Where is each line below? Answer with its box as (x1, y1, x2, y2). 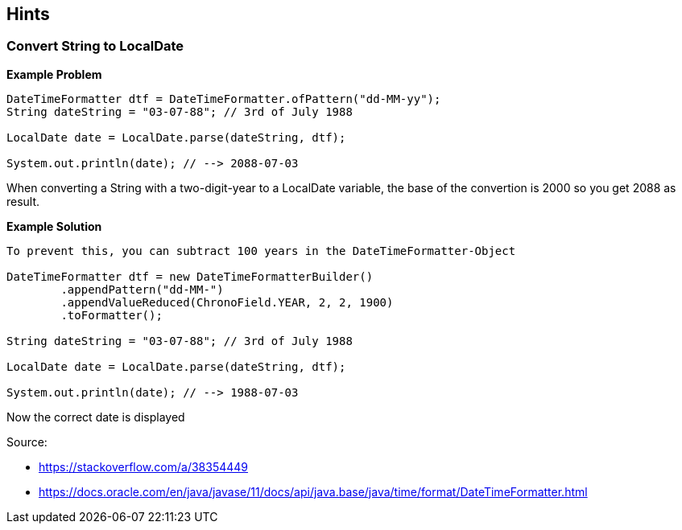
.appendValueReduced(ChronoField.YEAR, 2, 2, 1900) (60, 295, 394, 309)
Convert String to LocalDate (6, 38, 184, 55)
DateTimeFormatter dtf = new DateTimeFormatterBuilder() (6, 269, 374, 283)
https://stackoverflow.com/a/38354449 (39, 459, 249, 474)
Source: (6, 434, 48, 449)
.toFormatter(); (60, 308, 163, 322)
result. (6, 194, 40, 208)
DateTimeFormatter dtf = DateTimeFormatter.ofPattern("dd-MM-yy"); (6, 92, 441, 105)
